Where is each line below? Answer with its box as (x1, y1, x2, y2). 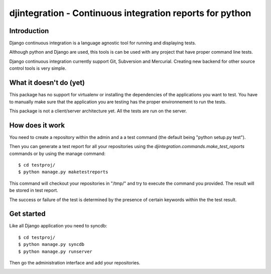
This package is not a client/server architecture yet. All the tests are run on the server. (9, 108, 187, 114)
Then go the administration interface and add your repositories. (9, 260, 141, 266)
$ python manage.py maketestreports (18, 169, 108, 175)
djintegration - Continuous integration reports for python (9, 8, 251, 19)
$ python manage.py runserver (18, 248, 93, 254)
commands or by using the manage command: (9, 151, 106, 157)
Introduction (9, 27, 49, 35)
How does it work (9, 121, 65, 129)
